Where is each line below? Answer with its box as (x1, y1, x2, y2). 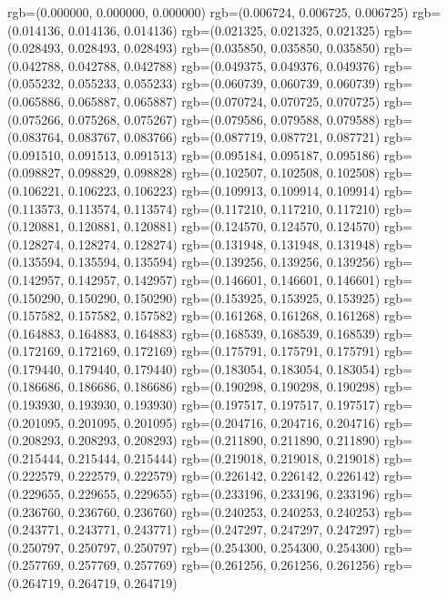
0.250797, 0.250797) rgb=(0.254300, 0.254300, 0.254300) (67, 537, 381, 556)
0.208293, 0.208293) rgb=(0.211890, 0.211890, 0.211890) (67, 431, 381, 450)
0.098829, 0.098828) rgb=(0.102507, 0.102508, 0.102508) (67, 163, 381, 182)
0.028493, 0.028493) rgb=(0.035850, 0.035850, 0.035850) (67, 38, 381, 57)
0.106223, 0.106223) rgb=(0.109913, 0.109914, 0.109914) (67, 180, 381, 199)
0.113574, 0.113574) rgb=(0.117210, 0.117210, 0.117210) (67, 198, 381, 218)
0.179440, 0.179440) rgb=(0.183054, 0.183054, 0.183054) (67, 359, 381, 378)
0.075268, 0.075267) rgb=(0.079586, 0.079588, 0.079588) (67, 109, 381, 128)
